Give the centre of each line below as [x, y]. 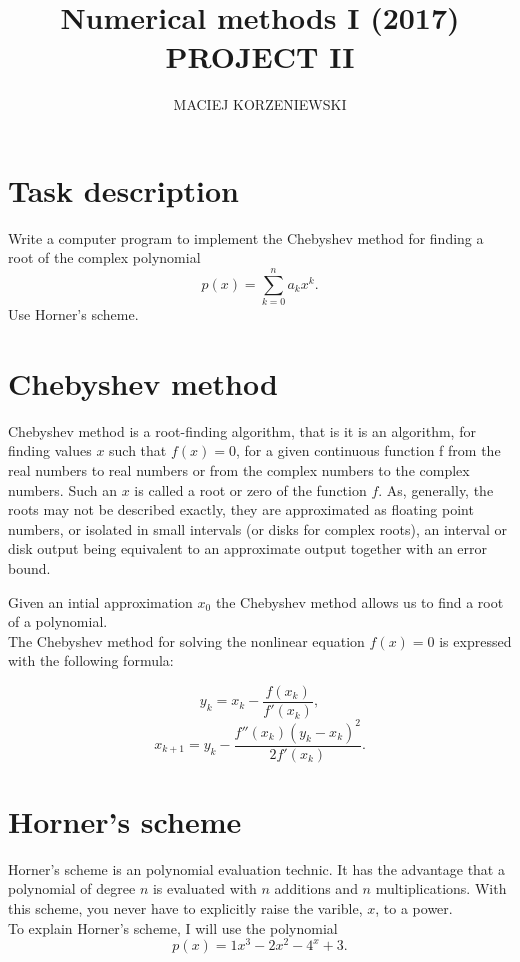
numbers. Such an [63, 489]
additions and [316, 888]
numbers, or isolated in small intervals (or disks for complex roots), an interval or [258, 528]
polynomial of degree [72, 888]
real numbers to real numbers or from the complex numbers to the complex [239, 470]
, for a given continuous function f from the [368, 450]
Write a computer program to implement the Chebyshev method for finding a [246, 237]
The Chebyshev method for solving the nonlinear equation [186, 640]
